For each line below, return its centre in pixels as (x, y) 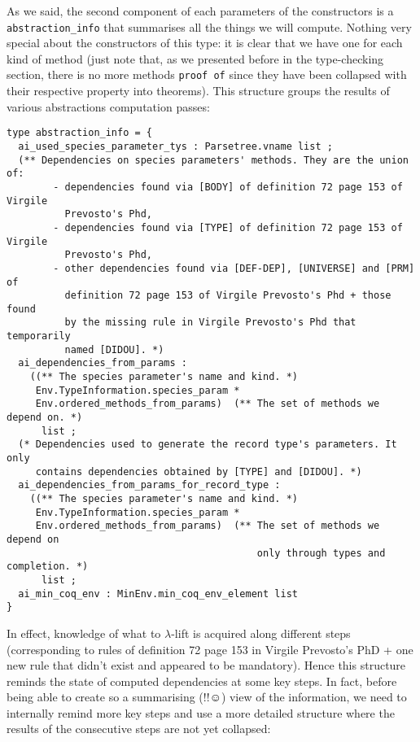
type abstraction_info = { (79, 133)
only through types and (321, 553)
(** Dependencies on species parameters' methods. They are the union (213, 160)
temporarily (39, 336)
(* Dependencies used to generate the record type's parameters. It (208, 445)
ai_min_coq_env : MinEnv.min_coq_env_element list (158, 594)
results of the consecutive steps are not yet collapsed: (139, 729)
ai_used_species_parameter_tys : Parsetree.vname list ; (175, 146)
